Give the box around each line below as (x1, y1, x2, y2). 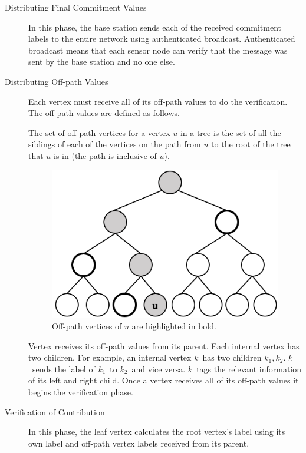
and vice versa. (131, 362, 186, 375)
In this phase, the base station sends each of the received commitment (28, 21, 281, 33)
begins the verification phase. (28, 386, 133, 398)
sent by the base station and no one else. (28, 55, 175, 68)
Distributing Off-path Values (5, 75, 108, 87)
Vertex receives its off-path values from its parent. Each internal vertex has (28, 339, 300, 352)
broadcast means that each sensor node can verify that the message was (28, 44, 288, 56)
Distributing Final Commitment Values (5, 1, 147, 13)
